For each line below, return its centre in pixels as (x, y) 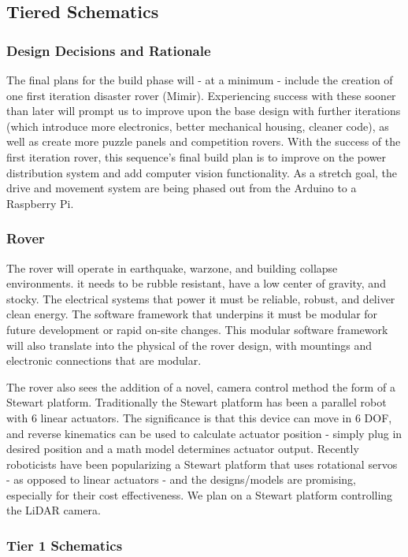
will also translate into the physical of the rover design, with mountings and (189, 345)
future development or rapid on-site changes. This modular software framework (197, 329)
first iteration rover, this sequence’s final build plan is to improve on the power (197, 156)
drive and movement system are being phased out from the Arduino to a (182, 188)
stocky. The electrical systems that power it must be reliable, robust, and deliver (201, 298)
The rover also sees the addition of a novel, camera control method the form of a (201, 386)
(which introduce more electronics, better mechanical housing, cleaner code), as (198, 126)
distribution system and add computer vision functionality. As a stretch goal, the (202, 172)
